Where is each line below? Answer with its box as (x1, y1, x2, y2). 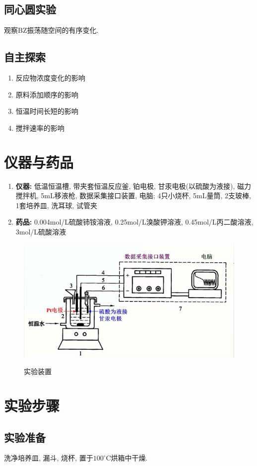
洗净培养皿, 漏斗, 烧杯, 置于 (4, 453, 93, 463)
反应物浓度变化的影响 (15, 73, 85, 82)
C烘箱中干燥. (106, 453, 148, 463)
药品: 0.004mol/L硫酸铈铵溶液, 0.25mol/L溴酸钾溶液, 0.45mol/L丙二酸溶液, (15, 217, 254, 227)
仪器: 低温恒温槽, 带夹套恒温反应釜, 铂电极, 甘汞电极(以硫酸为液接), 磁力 (15, 180, 252, 191)
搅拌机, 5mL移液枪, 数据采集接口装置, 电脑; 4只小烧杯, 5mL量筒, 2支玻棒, (15, 190, 251, 201)
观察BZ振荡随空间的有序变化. (4, 25, 99, 35)
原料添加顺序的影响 (15, 89, 78, 99)
